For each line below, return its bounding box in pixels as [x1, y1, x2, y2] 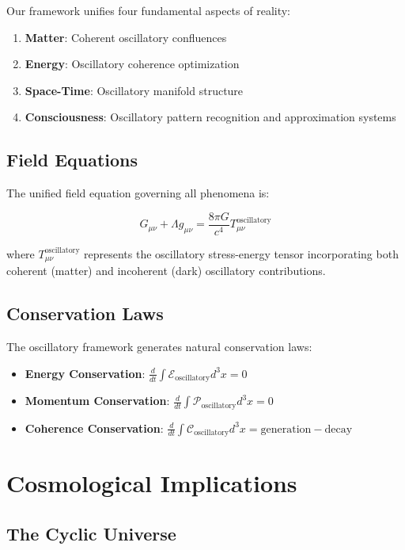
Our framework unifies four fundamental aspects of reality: [6, 2, 291, 18]
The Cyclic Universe [6, 521, 176, 545]
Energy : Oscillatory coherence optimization [25, 55, 240, 72]
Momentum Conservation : [25, 392, 170, 409]
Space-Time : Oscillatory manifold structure [25, 82, 244, 98]
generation [260, 423, 312, 435]
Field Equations [6, 147, 138, 172]
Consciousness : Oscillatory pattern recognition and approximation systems [25, 109, 396, 125]
